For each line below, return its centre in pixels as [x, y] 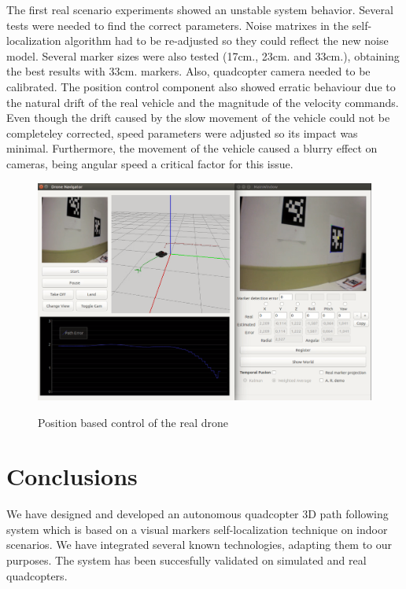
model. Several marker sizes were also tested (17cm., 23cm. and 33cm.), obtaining [203, 55]
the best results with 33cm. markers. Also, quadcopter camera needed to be [188, 71]
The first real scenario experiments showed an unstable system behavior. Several [200, 9]
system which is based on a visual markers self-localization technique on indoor [197, 529]
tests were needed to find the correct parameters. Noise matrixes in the [177, 25]
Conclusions [72, 476]
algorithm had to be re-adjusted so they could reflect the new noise [227, 40]
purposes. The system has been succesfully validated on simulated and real [186, 560]
